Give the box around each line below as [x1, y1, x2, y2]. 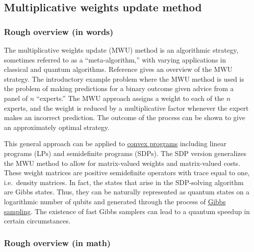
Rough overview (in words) [4, 25, 114, 37]
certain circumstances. [4, 216, 71, 226]
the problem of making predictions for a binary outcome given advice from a [4, 83, 234, 94]
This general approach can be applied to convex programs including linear [4, 138, 227, 149]
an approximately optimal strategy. [4, 122, 110, 132]
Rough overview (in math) [4, 236, 111, 249]
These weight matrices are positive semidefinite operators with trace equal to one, [4, 167, 250, 178]
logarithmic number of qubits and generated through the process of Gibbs [4, 196, 226, 206]
